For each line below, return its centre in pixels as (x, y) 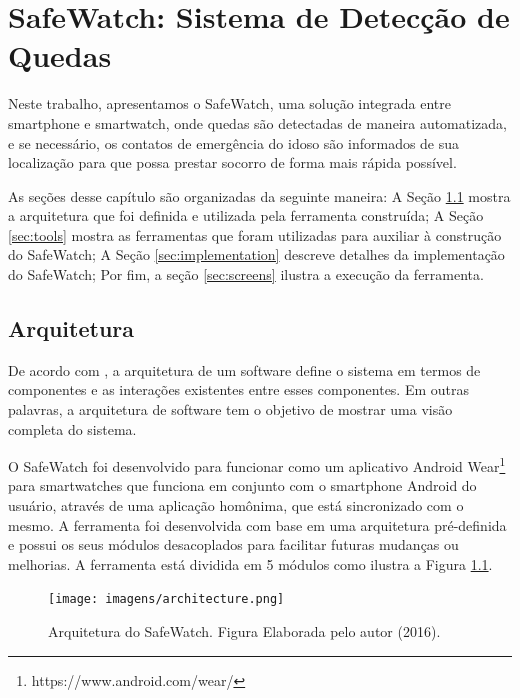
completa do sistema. (72, 428)
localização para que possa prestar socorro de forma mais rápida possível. (232, 162)
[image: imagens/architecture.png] (166, 599)
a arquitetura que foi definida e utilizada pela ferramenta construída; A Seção (246, 215)
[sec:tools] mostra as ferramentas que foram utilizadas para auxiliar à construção (255, 234)
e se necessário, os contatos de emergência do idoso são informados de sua (234, 142)
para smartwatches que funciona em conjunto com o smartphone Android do (242, 485)
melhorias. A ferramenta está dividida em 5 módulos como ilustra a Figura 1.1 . (250, 563)
